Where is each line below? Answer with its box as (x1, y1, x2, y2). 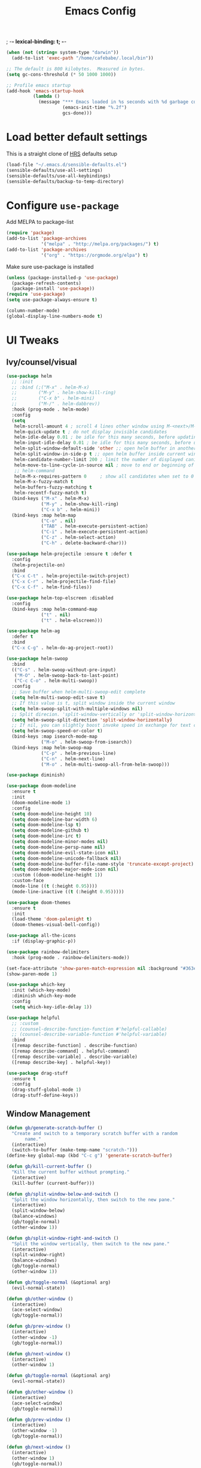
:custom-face (11, 878, 44, 884)
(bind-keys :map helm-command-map (11, 606, 98, 612)
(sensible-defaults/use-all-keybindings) (6, 172, 111, 179)
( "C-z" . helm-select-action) (41, 535, 117, 541)
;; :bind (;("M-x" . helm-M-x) (11, 384, 90, 390)
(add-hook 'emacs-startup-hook (6, 88, 84, 94)
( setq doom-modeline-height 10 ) (11, 811, 93, 817)
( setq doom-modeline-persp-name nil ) (11, 844, 106, 850)
